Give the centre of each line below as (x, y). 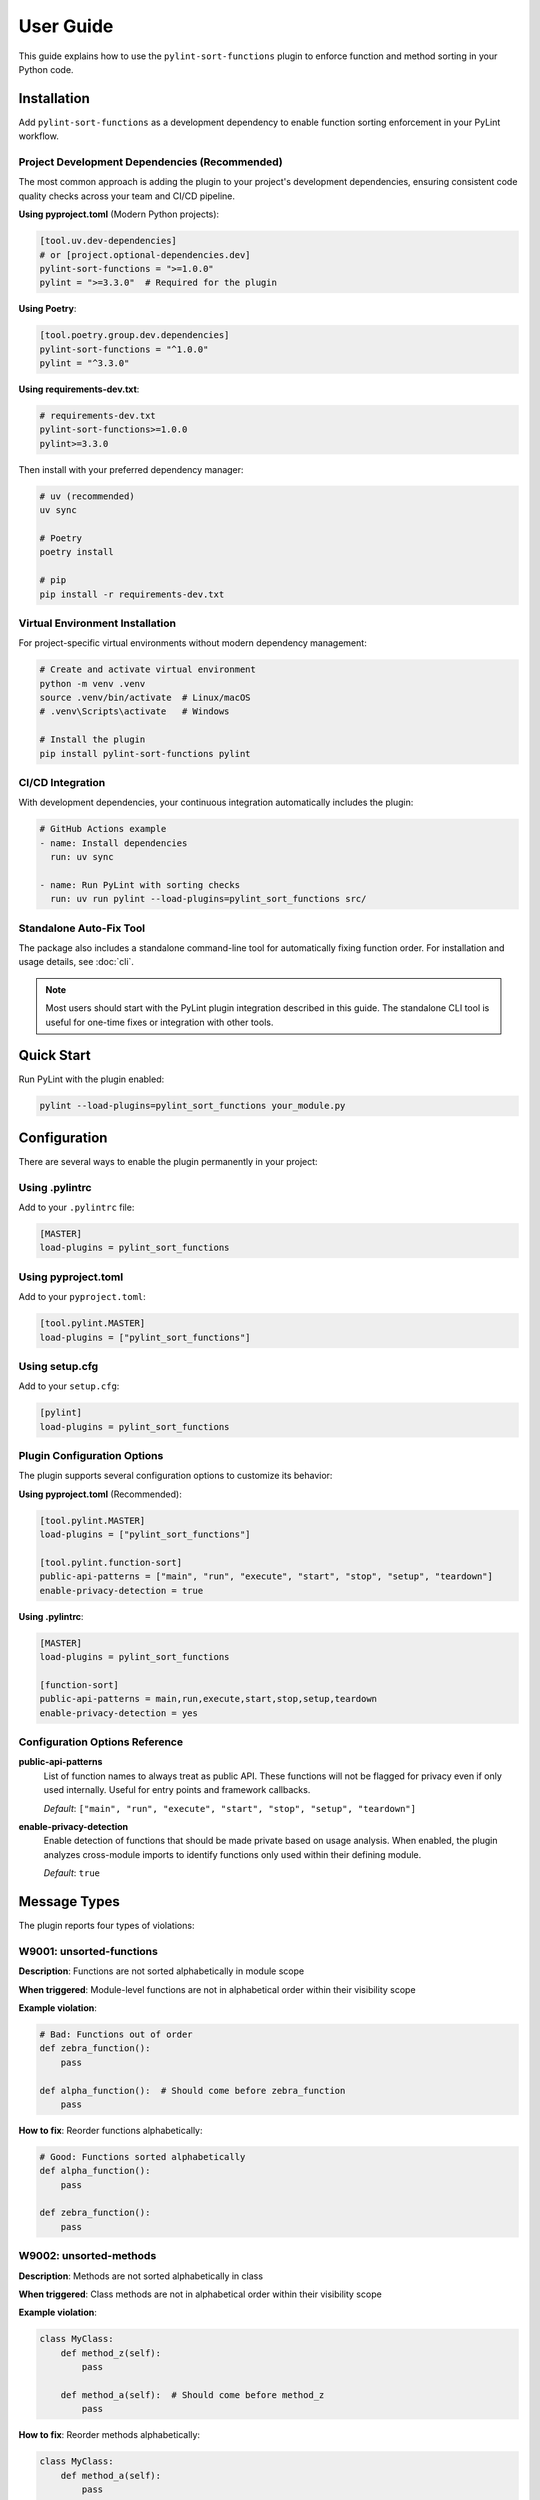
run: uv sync (82, 857)
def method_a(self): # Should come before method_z (192, 2394)
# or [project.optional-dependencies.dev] (145, 254)
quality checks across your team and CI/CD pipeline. (126, 196)
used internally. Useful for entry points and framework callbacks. (177, 1790)
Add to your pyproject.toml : (82, 1297)
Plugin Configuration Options (91, 1456)
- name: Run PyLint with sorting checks (139, 884)
